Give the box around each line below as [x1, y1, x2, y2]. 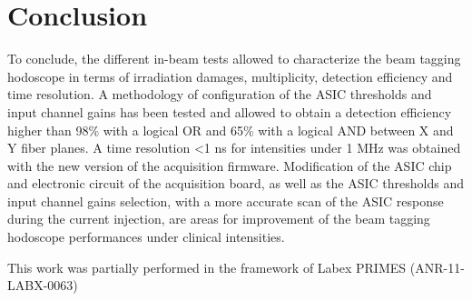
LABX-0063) [7, 276, 78, 295]
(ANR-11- [409, 257, 465, 276]
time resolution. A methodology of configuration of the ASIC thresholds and [7, 85, 432, 104]
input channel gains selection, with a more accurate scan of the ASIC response [7, 191, 444, 210]
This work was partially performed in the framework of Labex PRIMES [7, 257, 407, 276]
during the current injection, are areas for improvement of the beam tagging [7, 209, 430, 228]
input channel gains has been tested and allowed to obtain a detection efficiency [7, 102, 452, 121]
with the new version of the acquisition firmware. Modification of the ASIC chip [7, 156, 452, 175]
